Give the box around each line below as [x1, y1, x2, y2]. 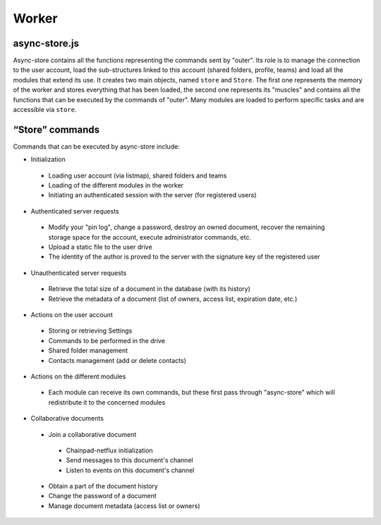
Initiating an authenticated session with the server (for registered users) [48, 191, 257, 199]
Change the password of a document [48, 492, 157, 500]
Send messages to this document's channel [66, 456, 193, 464]
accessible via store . [13, 106, 77, 114]
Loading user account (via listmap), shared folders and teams [48, 171, 227, 180]
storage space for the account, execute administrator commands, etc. [48, 233, 252, 241]
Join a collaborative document [48, 430, 137, 438]
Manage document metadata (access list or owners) [48, 501, 200, 510]
